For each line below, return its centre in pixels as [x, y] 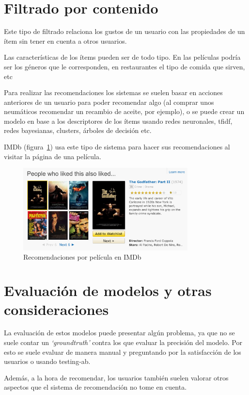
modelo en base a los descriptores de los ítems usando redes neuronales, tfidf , [118, 121]
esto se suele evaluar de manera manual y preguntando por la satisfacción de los [123, 352]
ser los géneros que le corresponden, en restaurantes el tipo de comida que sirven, [124, 66]
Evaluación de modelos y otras [108, 290]
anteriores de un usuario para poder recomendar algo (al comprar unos [109, 102]
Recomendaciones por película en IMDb [82, 257]
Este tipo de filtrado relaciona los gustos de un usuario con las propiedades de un [124, 31]
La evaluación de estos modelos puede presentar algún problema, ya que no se [119, 333]
